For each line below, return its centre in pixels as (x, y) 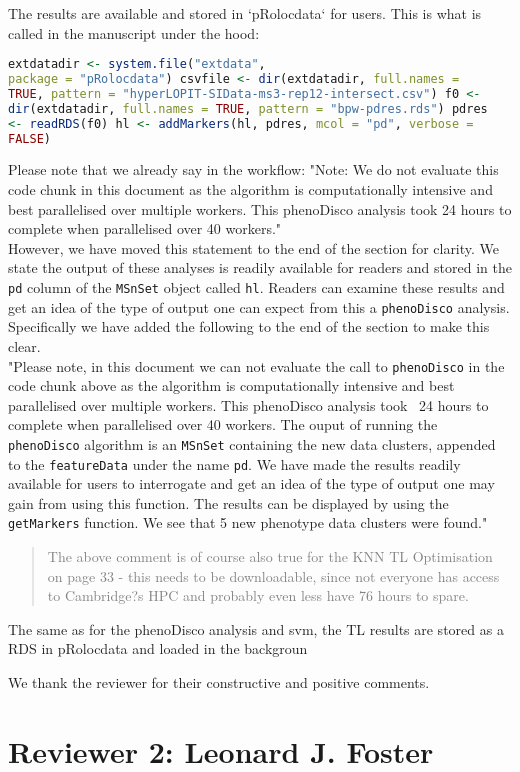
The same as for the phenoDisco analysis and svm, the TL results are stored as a (256, 628)
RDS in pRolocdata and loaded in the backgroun (158, 648)
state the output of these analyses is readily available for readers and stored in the (260, 267)
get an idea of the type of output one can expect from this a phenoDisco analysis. (259, 306)
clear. (24, 345)
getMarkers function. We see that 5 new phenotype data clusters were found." (248, 522)
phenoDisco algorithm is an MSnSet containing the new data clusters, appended (252, 443)
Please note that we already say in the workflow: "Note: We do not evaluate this (253, 169)
